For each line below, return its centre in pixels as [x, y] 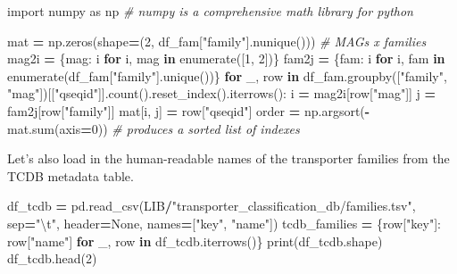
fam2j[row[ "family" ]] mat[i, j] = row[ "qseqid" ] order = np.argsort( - [189, 110]
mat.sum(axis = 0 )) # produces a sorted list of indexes [154, 128]
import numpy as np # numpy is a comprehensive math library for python [210, 11]
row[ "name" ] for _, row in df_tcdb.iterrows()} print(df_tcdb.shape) [195, 241]
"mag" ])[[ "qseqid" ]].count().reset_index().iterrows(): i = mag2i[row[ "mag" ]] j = [222, 93]
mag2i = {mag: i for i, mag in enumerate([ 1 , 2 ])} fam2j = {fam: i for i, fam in [226, 58]
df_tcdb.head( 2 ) [52, 258]
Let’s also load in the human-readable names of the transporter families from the [228, 158]
